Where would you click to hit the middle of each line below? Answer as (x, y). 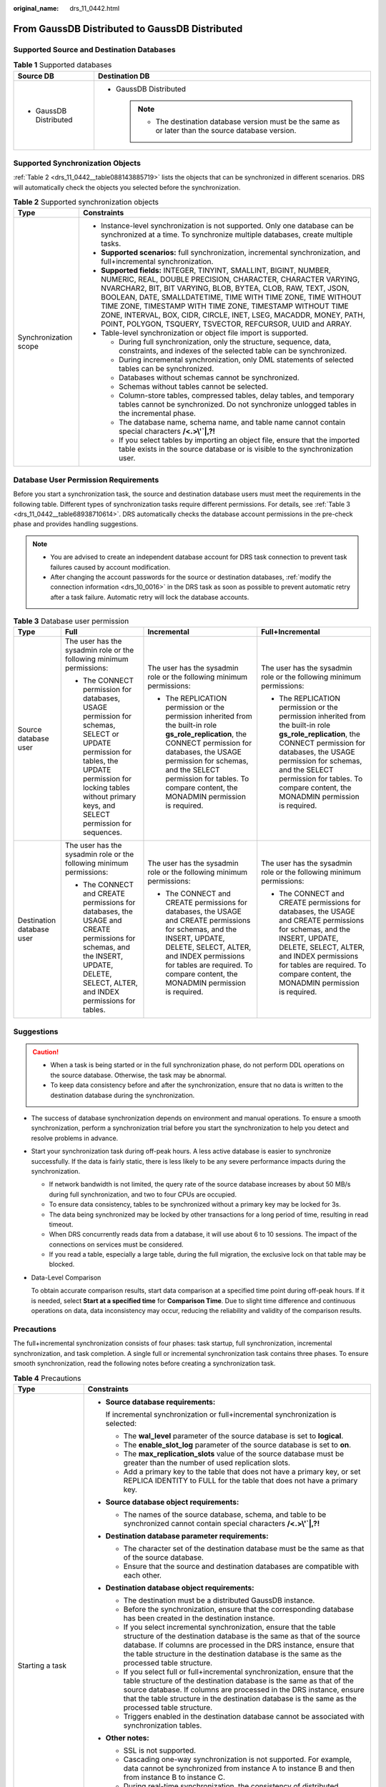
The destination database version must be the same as (248, 122)
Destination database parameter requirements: (187, 1535)
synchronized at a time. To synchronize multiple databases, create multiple (227, 234)
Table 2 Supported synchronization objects (86, 202)
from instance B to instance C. (174, 1777)
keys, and (99, 806)
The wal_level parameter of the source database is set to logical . (233, 1435)
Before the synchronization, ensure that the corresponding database (238, 1609)
